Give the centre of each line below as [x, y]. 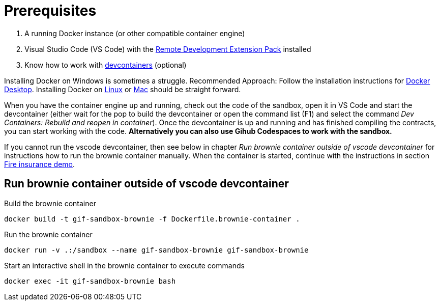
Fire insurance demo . [40, 164]
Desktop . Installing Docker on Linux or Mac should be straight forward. [123, 89]
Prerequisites [50, 11]
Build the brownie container [50, 203]
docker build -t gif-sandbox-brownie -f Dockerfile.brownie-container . [152, 219]
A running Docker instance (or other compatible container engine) [135, 33]
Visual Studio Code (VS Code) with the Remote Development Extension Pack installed [168, 49]
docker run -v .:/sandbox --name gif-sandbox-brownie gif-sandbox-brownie [156, 250]
